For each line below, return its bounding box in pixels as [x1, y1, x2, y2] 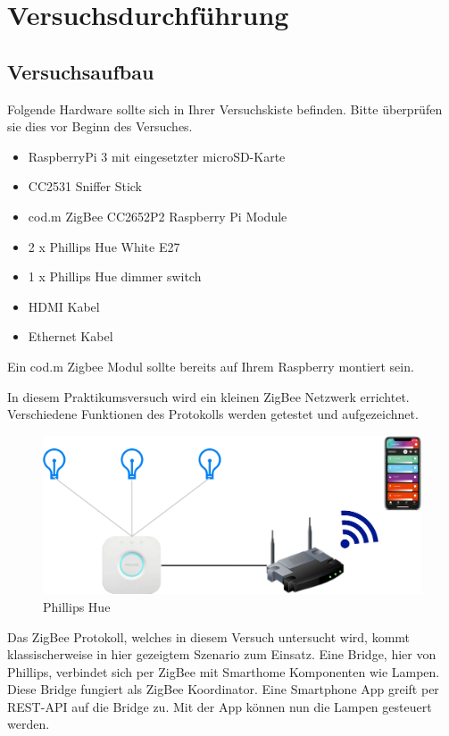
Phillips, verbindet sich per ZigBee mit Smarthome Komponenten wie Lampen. [7, 662, 440, 681]
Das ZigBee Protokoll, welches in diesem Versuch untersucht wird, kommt [7, 627, 411, 646]
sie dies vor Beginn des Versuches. [7, 117, 193, 136]
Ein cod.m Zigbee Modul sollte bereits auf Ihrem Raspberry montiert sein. [7, 356, 414, 375]
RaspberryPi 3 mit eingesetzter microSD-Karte [28, 146, 286, 165]
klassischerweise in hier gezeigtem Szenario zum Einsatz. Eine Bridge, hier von [7, 645, 437, 664]
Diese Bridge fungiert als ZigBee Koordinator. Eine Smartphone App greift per [7, 680, 439, 698]
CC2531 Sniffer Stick [28, 177, 143, 196]
